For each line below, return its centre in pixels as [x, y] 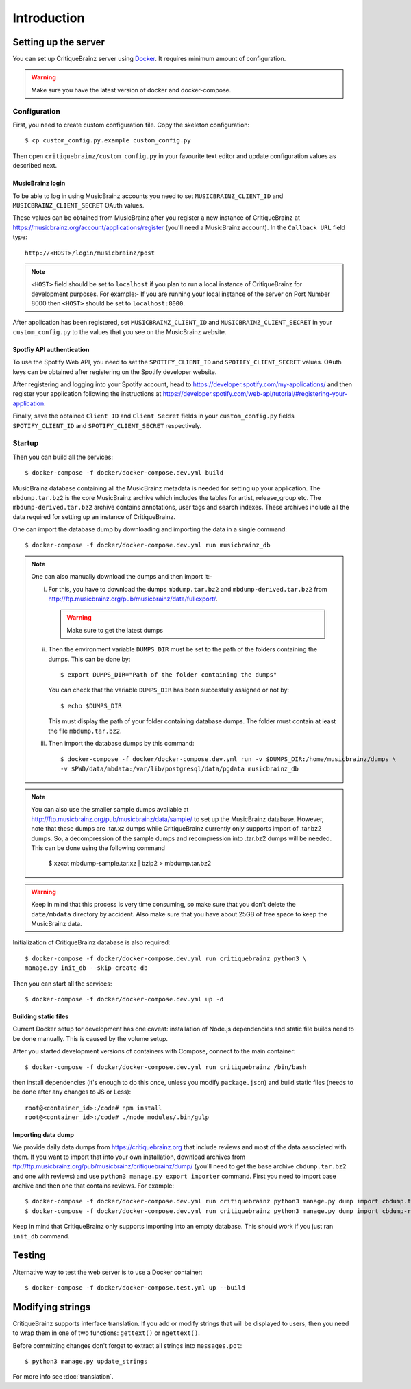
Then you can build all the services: [63, 457]
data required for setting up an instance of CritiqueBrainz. [94, 516]
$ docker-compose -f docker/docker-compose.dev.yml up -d [124, 999]
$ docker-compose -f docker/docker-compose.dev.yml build [124, 473]
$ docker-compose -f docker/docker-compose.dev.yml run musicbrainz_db [148, 545]
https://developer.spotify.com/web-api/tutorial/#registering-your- [255, 394]
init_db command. [41, 1236]
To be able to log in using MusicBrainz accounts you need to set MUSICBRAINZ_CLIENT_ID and [148, 196]
